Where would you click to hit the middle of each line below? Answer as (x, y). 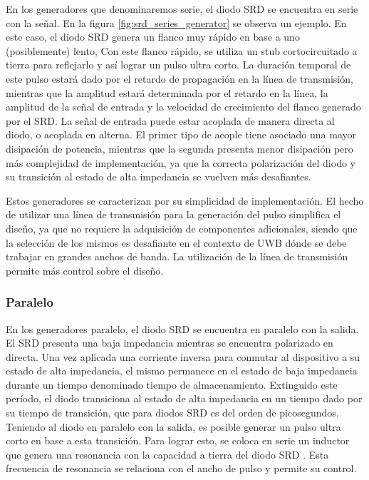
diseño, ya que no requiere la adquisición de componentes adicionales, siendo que (182, 228)
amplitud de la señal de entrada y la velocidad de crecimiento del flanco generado (183, 107)
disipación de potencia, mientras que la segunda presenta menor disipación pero (180, 148)
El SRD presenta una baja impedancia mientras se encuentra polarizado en (170, 343)
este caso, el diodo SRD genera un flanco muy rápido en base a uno (153, 37)
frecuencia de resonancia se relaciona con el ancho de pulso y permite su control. (181, 468)
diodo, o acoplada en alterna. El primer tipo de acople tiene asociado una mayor (181, 134)
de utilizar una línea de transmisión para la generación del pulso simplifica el (173, 214)
